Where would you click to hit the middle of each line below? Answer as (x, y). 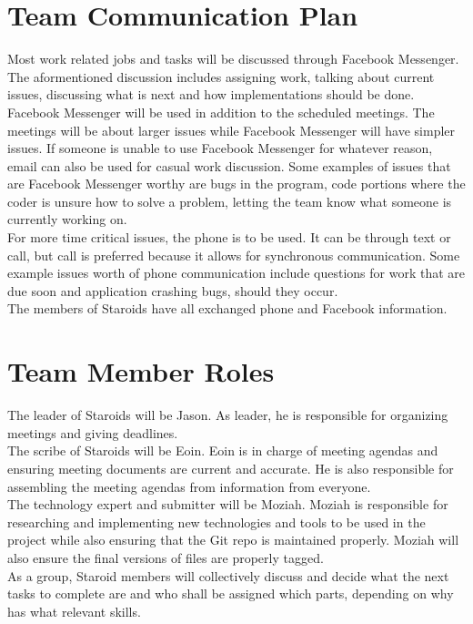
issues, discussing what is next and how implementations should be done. (211, 94)
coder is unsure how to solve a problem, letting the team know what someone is (230, 201)
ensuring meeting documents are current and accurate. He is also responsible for (231, 468)
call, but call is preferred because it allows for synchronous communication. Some (234, 255)
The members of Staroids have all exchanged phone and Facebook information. (227, 308)
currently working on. (67, 219)
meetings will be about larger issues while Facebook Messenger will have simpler (231, 130)
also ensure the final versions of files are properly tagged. (166, 557)
